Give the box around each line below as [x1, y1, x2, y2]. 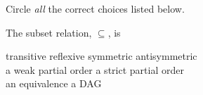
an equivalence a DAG [6, 76, 102, 91]
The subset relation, [6, 25, 92, 39]
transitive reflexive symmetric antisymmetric [6, 49, 197, 63]
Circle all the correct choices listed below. [6, 1, 185, 15]
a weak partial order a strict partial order [6, 62, 184, 77]
